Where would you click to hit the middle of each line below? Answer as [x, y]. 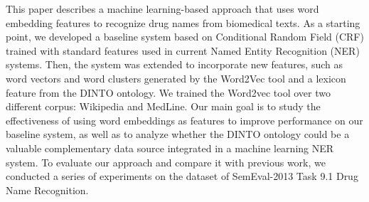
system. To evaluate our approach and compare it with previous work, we [166, 162]
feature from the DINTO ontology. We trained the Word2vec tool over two [168, 92]
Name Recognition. [47, 190]
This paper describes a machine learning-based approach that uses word [162, 9]
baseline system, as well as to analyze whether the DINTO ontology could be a [178, 134]
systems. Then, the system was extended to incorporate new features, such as [175, 64]
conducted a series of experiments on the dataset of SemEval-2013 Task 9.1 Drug [182, 176]
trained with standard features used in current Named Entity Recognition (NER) [183, 50]
